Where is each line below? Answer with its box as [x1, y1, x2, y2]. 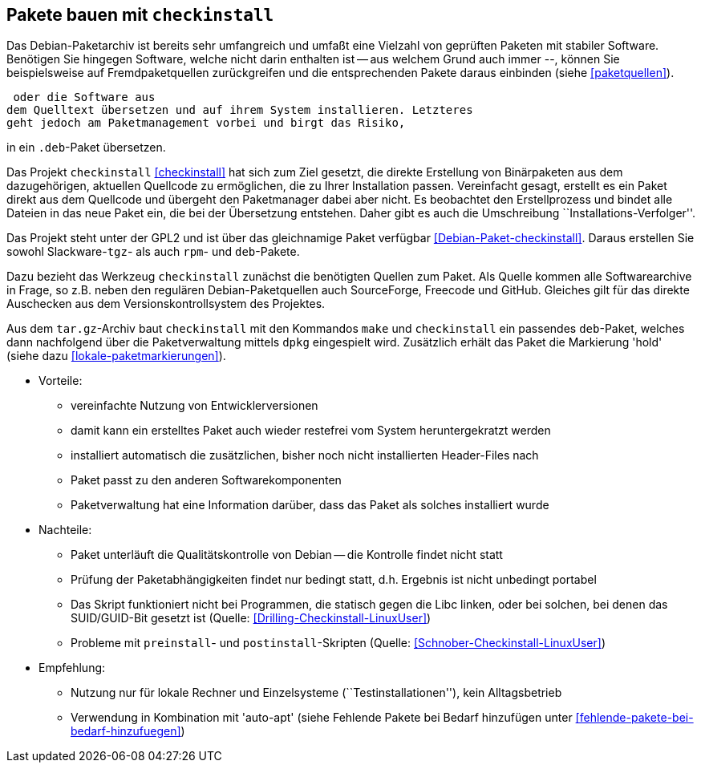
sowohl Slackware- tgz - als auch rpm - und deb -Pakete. [6, 245, 300, 259]
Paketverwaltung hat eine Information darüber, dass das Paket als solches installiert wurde [71, 498, 549, 512]
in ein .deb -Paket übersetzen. [6, 140, 166, 155]
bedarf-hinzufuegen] [71, 724, 181, 739]
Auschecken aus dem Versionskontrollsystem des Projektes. [6, 297, 326, 311]
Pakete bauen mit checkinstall [6, 5, 274, 25]
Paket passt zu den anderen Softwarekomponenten [71, 473, 342, 488]
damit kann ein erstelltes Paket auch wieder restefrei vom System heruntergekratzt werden [71, 423, 551, 438]
